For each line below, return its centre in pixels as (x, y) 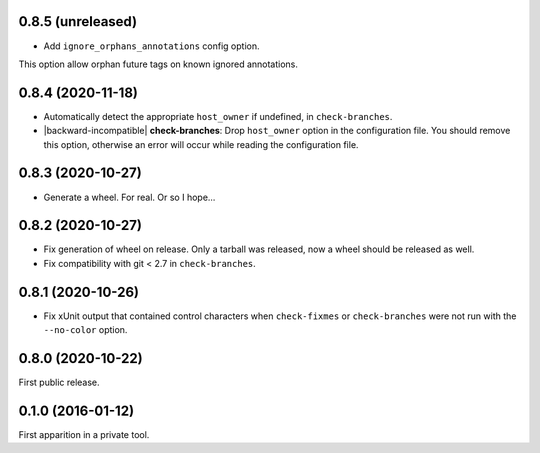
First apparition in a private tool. (84, 434)
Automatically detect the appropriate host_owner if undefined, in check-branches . (218, 116)
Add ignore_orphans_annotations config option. (151, 46)
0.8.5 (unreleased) (78, 21)
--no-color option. (85, 330)
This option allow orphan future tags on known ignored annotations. (158, 64)
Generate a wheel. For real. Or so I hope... (129, 197)
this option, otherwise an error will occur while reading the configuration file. (201, 144)
